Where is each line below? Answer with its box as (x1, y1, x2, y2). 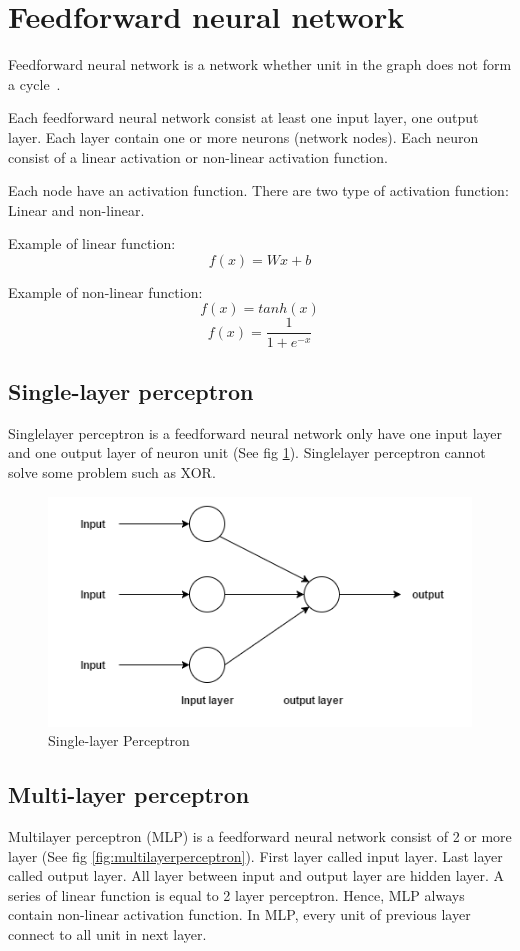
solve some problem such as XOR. (8, 461, 216, 482)
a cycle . (8, 73, 61, 94)
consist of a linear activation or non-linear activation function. (8, 146, 388, 167)
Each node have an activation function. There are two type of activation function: (8, 180, 509, 201)
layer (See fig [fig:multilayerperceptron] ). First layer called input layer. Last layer (8, 845, 503, 866)
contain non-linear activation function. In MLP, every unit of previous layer (8, 904, 471, 925)
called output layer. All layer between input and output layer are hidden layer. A (8, 865, 505, 886)
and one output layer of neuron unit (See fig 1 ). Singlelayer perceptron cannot (8, 442, 486, 463)
